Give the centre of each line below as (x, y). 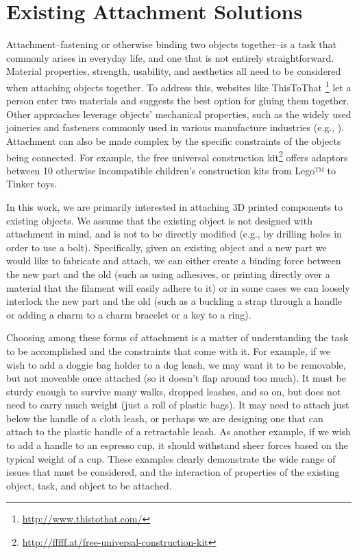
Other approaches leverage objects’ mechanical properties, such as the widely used (179, 114)
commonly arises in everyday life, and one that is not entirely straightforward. (170, 57)
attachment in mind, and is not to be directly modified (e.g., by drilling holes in (174, 234)
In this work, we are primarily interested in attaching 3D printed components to (175, 206)
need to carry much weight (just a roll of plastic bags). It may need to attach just (178, 405)
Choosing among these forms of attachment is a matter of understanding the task (177, 337)
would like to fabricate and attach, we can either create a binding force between (174, 261)
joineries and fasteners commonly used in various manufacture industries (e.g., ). (175, 127)
